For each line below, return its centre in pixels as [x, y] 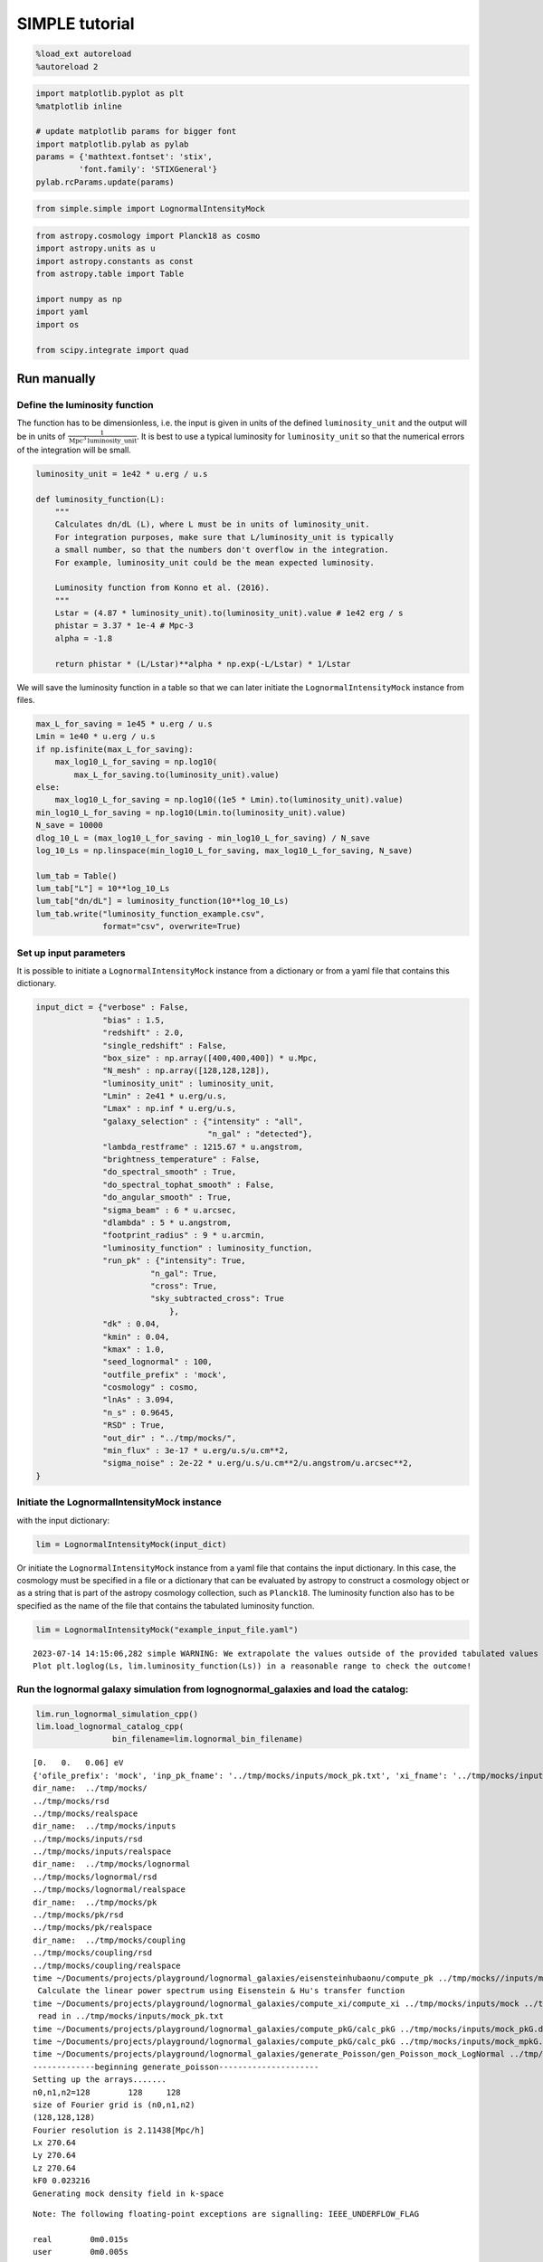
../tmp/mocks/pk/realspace [93, 1928]
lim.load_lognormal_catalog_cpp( [110, 1726]
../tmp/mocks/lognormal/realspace [109, 1890]
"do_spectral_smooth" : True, [170, 1172]
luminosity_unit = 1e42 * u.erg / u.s [122, 474]
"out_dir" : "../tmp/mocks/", [170, 1438]
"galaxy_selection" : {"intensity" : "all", [203, 1121]
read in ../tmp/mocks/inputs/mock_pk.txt [131, 2016]
